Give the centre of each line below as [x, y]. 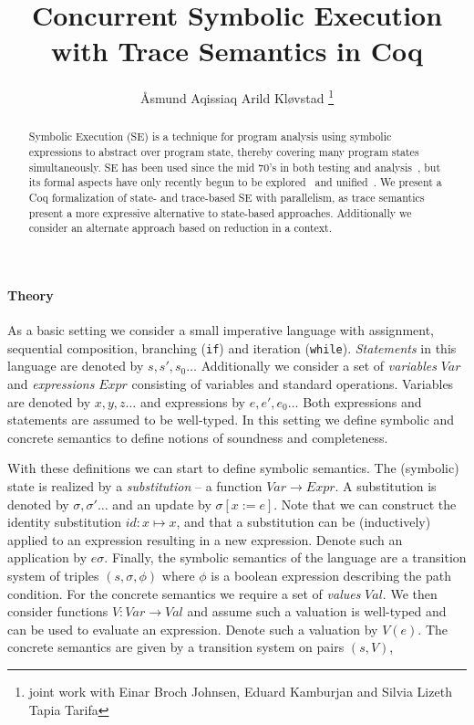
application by [47, 557]
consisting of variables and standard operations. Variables [293, 384]
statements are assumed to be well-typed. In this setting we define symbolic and [231, 420]
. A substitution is [386, 485]
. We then [410, 593]
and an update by [162, 504]
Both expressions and [362, 401]
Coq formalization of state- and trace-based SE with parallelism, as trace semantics [227, 197]
